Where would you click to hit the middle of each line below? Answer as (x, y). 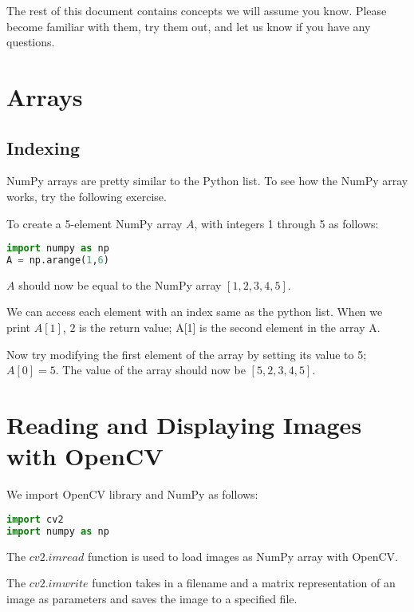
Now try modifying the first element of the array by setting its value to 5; (187, 354)
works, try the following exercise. (87, 196)
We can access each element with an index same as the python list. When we (195, 312)
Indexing (43, 147)
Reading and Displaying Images (184, 425)
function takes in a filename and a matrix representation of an (244, 583)
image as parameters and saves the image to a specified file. (152, 598)
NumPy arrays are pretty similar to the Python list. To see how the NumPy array (207, 181)
